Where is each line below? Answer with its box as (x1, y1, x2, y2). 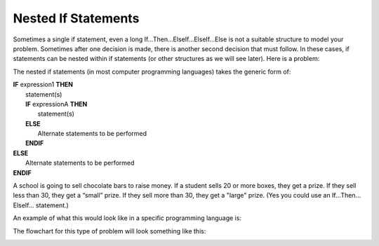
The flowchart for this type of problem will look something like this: (13, 226, 206, 235)
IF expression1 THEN (13, 81, 74, 89)
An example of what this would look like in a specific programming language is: (13, 214, 242, 222)
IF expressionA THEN (25, 100, 88, 108)
